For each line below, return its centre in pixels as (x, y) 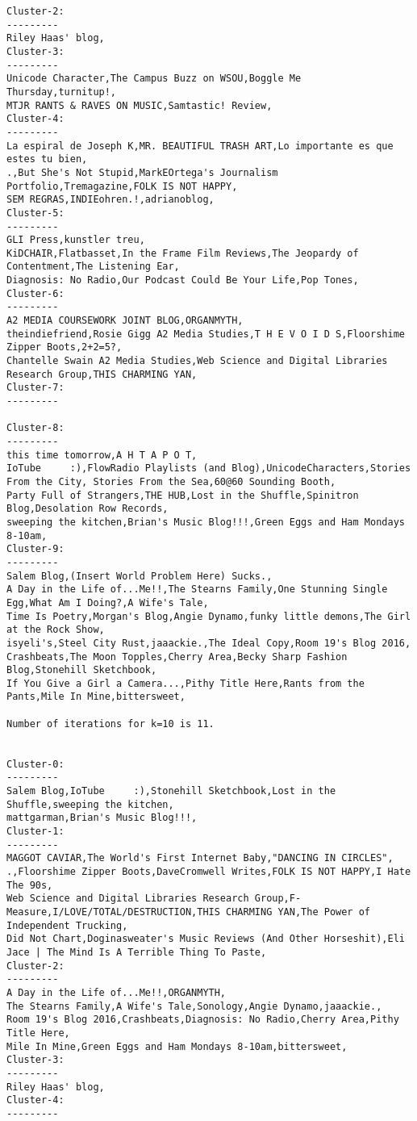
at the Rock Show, (56, 630)
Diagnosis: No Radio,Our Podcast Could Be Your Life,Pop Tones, (183, 280)
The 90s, (30, 885)
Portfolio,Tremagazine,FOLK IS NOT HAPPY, (122, 186)
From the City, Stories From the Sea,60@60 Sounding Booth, (171, 481)
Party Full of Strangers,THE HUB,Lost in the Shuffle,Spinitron (183, 495)
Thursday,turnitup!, (62, 92)
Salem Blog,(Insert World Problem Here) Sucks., (140, 576)
